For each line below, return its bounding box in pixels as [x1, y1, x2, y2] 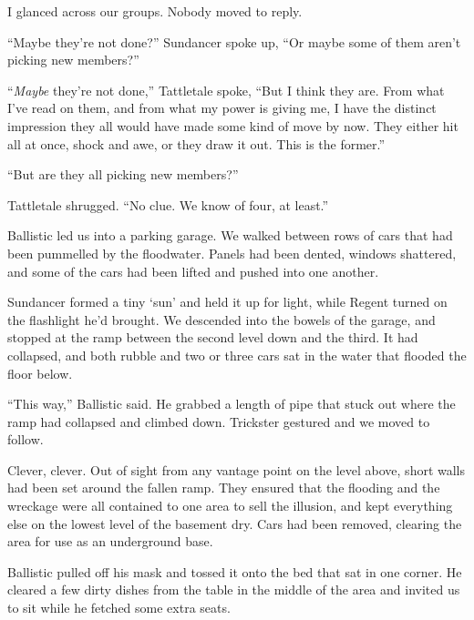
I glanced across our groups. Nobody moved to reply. [7, 2, 303, 20]
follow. [7, 430, 44, 449]
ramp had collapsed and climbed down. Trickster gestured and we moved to [7, 412, 430, 431]
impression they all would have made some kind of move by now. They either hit [7, 116, 459, 135]
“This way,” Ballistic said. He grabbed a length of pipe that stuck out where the [7, 394, 456, 413]
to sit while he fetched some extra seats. [7, 598, 231, 617]
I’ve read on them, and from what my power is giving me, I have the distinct [7, 98, 437, 117]
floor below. [7, 363, 73, 382]
